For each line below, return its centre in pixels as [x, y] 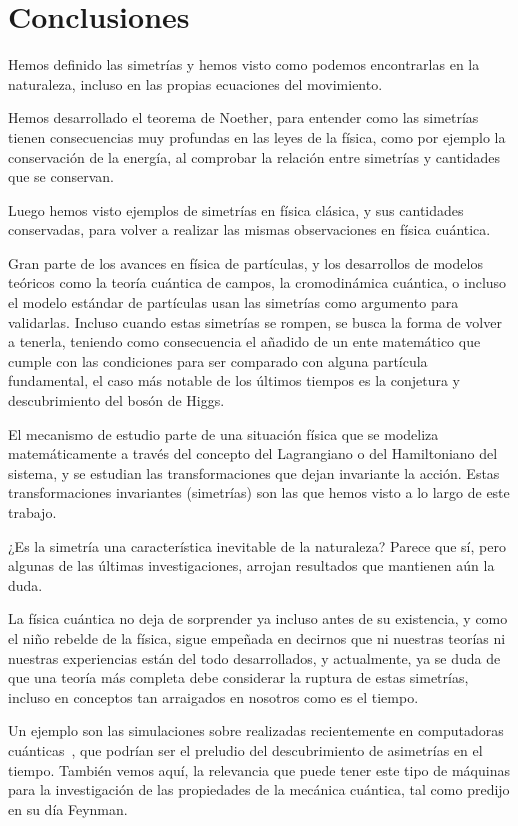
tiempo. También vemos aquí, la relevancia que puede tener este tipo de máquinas [259, 769]
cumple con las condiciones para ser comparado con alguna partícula [218, 360]
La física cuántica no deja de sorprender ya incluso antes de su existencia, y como [258, 618]
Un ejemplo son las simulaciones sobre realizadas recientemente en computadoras [256, 730]
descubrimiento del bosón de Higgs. [116, 400]
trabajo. [32, 512]
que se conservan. [61, 176]
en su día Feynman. [68, 808]
